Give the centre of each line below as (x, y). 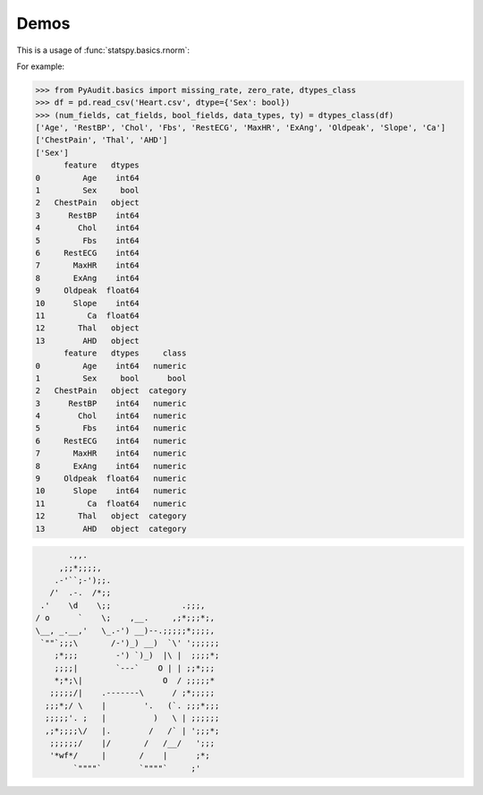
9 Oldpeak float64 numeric (111, 479)
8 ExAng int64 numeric (111, 466)
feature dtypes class (125, 353)
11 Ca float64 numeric (111, 503)
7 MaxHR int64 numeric (111, 453)
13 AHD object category (111, 529)
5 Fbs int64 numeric (111, 428)
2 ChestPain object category (111, 391)
